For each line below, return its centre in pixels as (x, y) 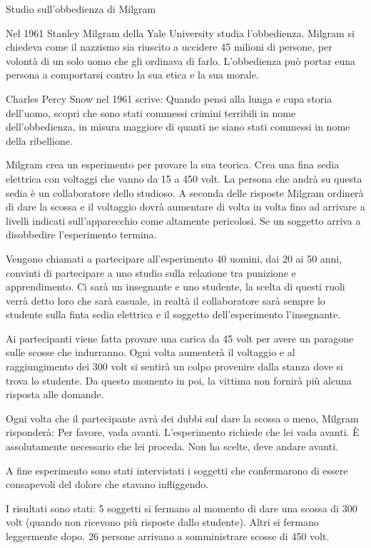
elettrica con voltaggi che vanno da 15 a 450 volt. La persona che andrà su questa (184, 178)
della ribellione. (39, 140)
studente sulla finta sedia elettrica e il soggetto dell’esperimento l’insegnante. (173, 314)
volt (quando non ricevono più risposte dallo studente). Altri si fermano (162, 522)
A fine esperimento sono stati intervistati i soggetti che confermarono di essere (177, 470)
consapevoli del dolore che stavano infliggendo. (107, 484)
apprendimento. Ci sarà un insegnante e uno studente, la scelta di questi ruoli (176, 286)
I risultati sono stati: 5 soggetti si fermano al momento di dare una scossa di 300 (182, 508)
